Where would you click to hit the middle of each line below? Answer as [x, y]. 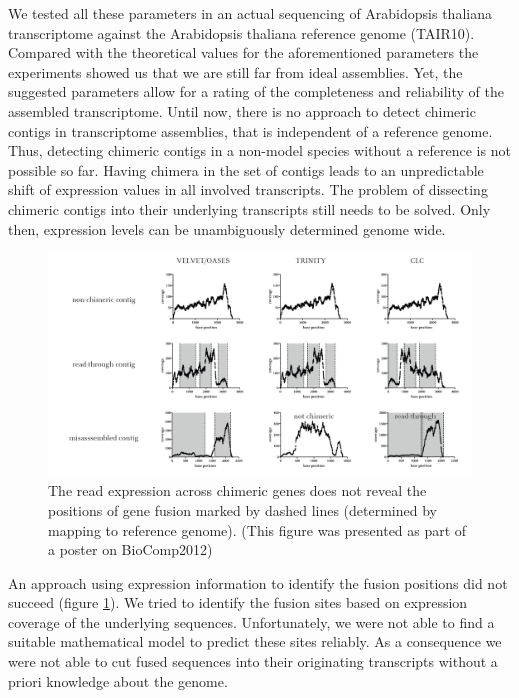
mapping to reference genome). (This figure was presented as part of [257, 529]
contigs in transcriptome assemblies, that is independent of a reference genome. [250, 130]
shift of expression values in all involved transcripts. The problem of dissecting [248, 189]
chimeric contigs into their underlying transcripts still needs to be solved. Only [249, 208]
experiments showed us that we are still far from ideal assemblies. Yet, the [235, 71]
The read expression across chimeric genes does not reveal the [237, 490]
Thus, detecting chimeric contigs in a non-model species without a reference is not [259, 150]
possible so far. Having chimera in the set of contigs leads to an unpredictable [246, 169]
